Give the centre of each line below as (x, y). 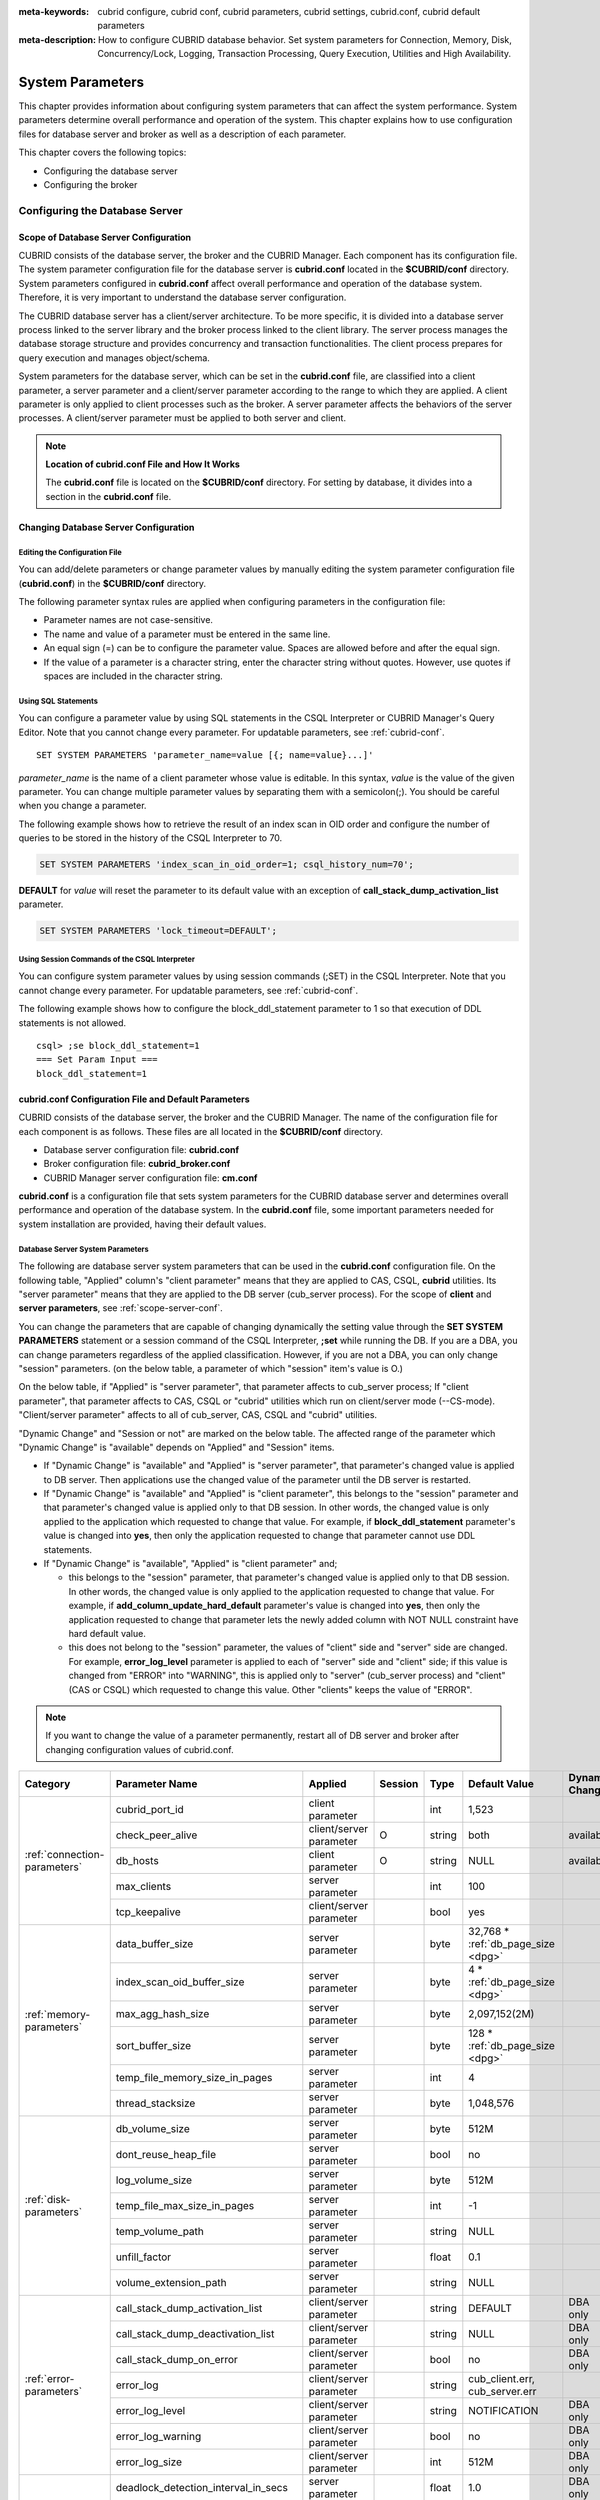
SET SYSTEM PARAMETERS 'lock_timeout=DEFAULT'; (158, 931)
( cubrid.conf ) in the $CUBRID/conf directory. (112, 583)
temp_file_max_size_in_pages (185, 2206)
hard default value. (107, 1633)
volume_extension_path (171, 2283)
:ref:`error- (49, 2379)
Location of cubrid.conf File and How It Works (142, 464)
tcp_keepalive (148, 1912)
